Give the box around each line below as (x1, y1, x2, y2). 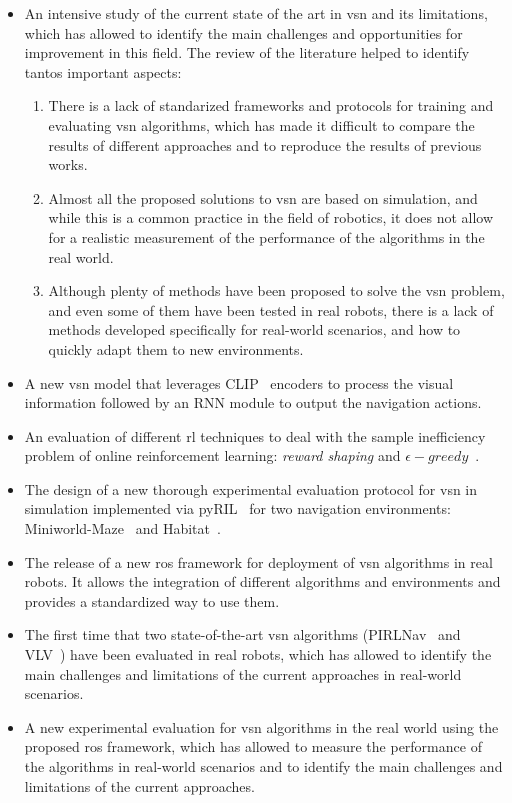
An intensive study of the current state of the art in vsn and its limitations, (24, 3, 488, 23)
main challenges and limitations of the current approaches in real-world (24, 663, 462, 684)
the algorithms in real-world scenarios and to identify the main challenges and (24, 756, 503, 776)
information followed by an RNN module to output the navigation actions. (24, 392, 482, 413)
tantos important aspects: (24, 61, 182, 82)
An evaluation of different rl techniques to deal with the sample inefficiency (24, 425, 486, 446)
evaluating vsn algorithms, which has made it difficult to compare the (48, 114, 475, 135)
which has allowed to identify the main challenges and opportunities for (24, 22, 463, 43)
